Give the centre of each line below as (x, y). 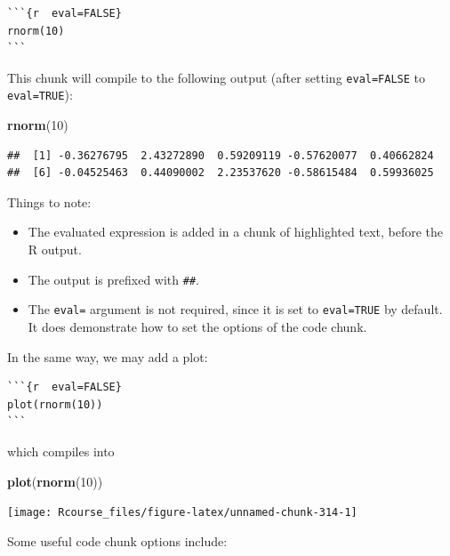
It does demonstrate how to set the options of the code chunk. (197, 326)
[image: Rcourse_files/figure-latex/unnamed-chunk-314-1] (182, 513)
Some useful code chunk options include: (117, 540)
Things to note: (49, 201)
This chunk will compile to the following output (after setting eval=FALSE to (217, 77)
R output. (55, 250)
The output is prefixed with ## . (113, 279)
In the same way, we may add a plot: (108, 356)
